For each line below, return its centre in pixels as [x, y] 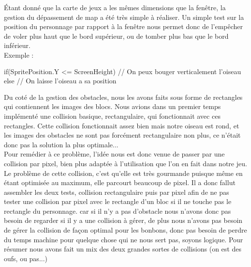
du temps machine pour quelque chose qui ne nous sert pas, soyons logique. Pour [124, 239]
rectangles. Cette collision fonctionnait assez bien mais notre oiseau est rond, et [122, 125]
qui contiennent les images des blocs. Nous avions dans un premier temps [112, 106]
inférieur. [17, 45]
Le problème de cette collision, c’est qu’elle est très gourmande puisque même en [123, 173]
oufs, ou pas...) [26, 258]
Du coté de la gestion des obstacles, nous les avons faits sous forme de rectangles [123, 97]
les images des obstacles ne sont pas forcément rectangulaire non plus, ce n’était [122, 135]
